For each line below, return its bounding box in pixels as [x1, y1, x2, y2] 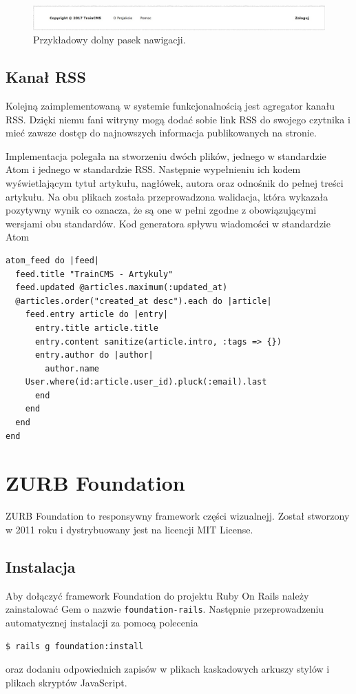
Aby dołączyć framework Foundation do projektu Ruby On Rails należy [6, 588, 309, 602]
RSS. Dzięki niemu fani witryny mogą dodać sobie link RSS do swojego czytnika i [6, 112, 350, 126]
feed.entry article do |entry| [25, 309, 169, 320]
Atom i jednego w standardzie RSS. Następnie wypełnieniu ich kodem [6, 162, 301, 176]
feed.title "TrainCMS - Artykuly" [15, 269, 174, 279]
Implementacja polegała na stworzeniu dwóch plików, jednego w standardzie [6, 148, 326, 163]
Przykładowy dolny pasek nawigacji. [33, 32, 186, 47]
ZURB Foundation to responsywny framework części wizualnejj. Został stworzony [6, 509, 350, 523]
